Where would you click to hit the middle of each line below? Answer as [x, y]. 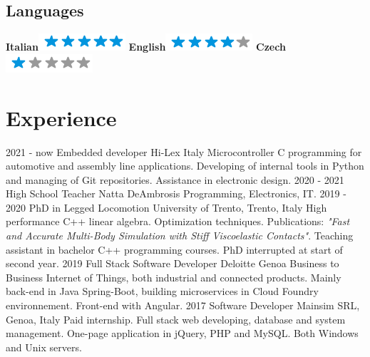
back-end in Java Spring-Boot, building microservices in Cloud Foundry [162, 291]
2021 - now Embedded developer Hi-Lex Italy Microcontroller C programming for [184, 151]
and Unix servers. [44, 347]
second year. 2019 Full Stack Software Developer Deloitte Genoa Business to [173, 263]
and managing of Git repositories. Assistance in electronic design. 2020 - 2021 [175, 179]
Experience [61, 117]
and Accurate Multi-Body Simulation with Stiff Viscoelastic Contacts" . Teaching [180, 236]
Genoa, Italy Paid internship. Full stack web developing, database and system [176, 319]
